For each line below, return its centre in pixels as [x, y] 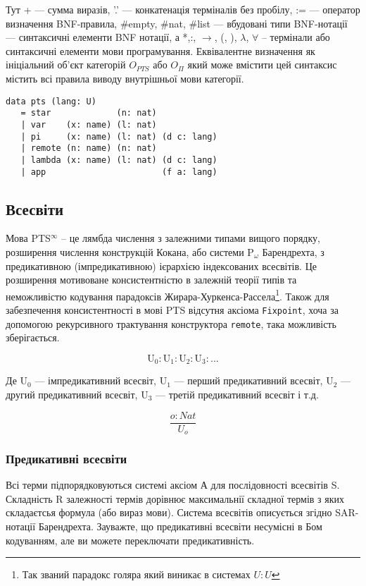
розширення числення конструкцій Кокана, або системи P [130, 251]
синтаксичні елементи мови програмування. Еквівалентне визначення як [160, 50]
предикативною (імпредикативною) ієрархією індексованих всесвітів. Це [161, 265]
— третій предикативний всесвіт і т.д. [237, 394]
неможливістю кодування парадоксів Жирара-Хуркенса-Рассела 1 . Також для [168, 295]
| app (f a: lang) [119, 172]
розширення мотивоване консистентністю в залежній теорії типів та [151, 280]
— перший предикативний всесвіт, [248, 380]
